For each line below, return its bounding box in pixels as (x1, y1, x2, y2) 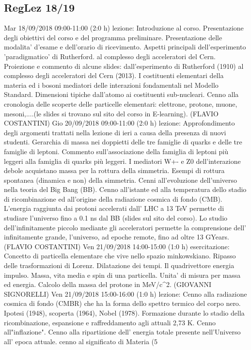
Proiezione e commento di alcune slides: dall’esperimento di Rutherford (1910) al (4, 61, 244, 71)
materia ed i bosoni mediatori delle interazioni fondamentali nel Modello (4, 80, 219, 90)
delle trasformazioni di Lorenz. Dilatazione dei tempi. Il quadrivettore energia (4, 260, 235, 270)
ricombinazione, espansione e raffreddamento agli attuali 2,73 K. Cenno (4, 317, 216, 327)
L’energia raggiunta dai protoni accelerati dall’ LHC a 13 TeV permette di (4, 203, 224, 213)
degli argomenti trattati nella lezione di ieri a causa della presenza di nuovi (4, 127, 226, 137)
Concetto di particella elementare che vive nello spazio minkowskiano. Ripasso (4, 251, 236, 261)
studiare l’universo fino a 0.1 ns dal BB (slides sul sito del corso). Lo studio (4, 213, 228, 223)
